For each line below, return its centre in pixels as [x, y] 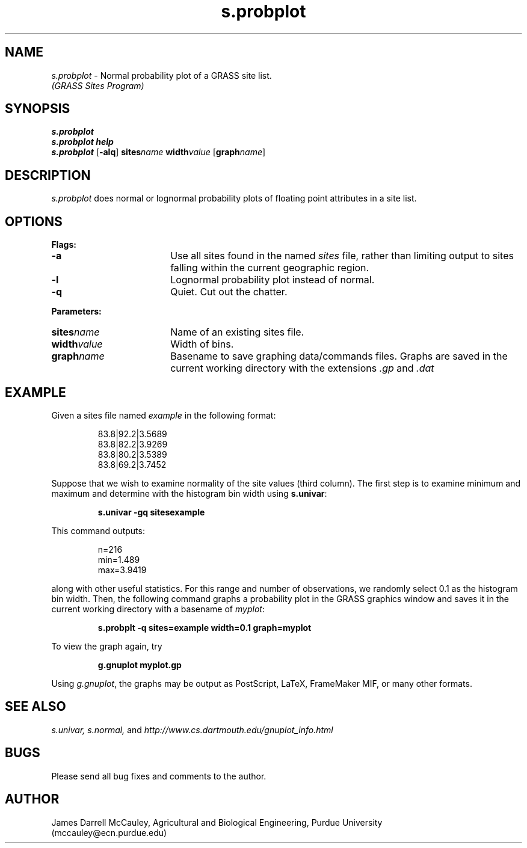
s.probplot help [82, 142]
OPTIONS [34, 221]
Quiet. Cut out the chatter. [229, 292]
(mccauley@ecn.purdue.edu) [109, 832]
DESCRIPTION [48, 175]
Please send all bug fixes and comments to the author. [159, 776]
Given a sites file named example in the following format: [164, 415]
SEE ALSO [35, 707]
